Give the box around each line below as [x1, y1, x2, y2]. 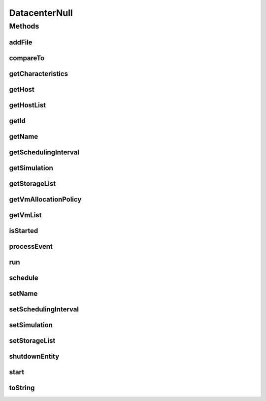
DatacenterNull [9, 7, 73, 18]
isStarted [9, 227, 38, 235]
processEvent [9, 242, 53, 251]
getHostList [9, 101, 46, 109]
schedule [9, 273, 39, 282]
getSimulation [9, 164, 54, 172]
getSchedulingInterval [9, 148, 80, 156]
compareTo [9, 54, 45, 62]
